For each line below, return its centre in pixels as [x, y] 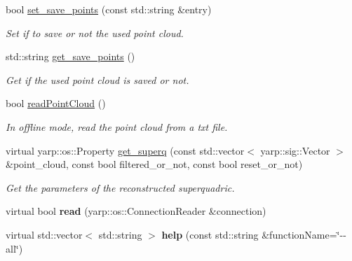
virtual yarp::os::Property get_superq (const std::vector [125, 150]
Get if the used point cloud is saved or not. [97, 79]
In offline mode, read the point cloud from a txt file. [117, 126]
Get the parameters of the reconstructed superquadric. [120, 187]
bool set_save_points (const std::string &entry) [109, 9]
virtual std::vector [44, 234]
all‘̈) [14, 248]
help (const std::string [210, 234]
